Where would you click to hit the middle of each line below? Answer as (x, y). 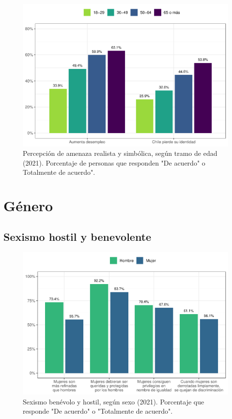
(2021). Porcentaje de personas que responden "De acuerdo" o (114, 162)
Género (28, 206)
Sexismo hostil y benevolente (77, 236)
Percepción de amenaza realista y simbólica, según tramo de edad (120, 153)
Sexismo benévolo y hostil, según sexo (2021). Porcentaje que (114, 401)
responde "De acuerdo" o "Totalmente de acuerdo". (98, 411)
